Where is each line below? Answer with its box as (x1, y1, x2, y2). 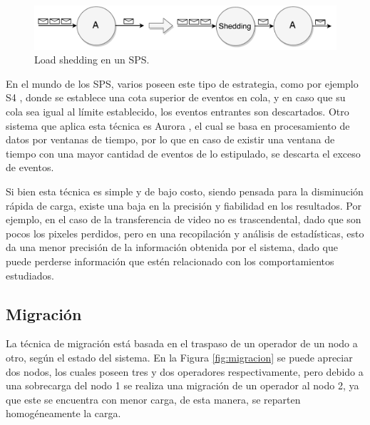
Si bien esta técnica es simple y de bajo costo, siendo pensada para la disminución (6, 184, 364, 199)
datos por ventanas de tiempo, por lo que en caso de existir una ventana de (6, 132, 335, 147)
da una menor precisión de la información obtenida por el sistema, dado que (6, 240, 338, 255)
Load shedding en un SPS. (34, 52, 150, 67)
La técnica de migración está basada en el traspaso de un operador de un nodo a (6, 336, 358, 351)
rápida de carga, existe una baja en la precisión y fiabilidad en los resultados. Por (6, 198, 361, 212)
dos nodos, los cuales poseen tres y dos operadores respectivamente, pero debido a (6, 364, 364, 379)
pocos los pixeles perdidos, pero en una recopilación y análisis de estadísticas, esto (6, 225, 364, 240)
